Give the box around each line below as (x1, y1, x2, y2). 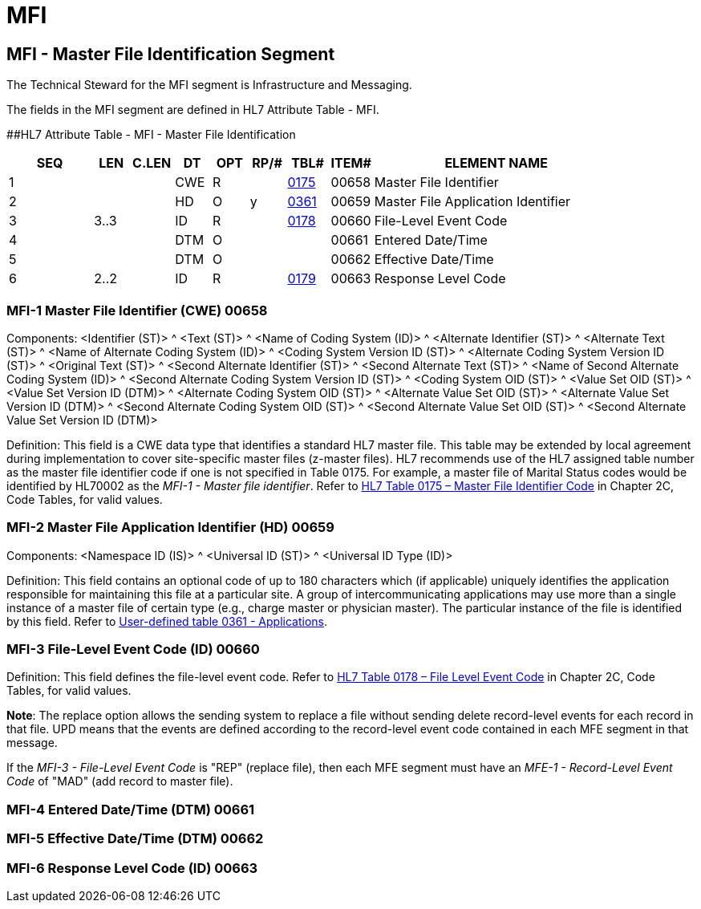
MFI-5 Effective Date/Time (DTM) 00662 (6, 830, 264, 847)
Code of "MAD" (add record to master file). (6, 774, 233, 789)
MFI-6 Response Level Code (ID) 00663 (6, 859, 258, 876)
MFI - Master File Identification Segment (6, 43, 335, 64)
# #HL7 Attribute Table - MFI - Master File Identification (6, 128, 296, 142)
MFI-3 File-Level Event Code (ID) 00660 (6, 641, 260, 658)
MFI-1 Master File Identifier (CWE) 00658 (6, 302, 268, 319)
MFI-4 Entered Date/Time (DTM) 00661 (6, 801, 255, 818)
